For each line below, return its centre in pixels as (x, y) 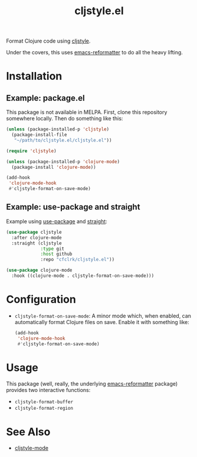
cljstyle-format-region (44, 409)
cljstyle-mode (32, 448)
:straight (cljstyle (37, 243)
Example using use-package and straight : (57, 221)
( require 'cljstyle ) (32, 151)
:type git (52, 249)
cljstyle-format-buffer (44, 402)
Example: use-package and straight (73, 207)
